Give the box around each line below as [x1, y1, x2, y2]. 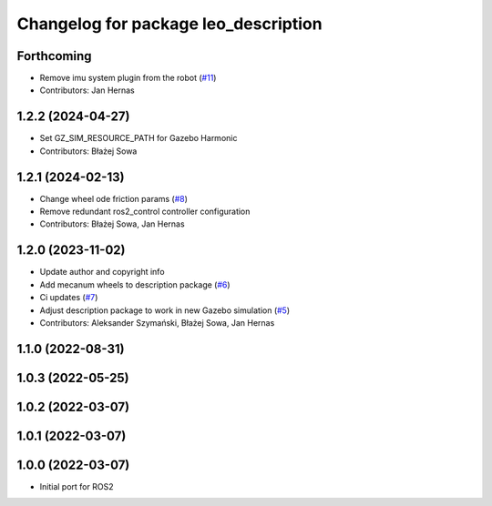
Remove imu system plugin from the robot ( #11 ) [39, 73, 217, 84]
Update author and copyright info [39, 267, 165, 278]
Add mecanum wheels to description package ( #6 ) [39, 278, 231, 290]
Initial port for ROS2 [39, 481, 114, 491]
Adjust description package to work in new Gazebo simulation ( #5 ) [39, 305, 291, 316]
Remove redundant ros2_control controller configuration [39, 206, 251, 218]
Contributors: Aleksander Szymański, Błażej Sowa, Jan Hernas [39, 317, 275, 328]
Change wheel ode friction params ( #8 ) [39, 193, 189, 204]
